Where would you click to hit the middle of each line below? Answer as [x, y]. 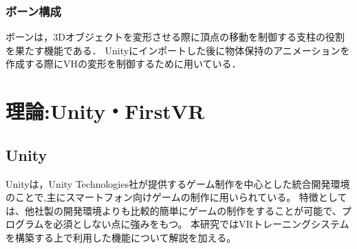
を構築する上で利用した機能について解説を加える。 [121, 237]
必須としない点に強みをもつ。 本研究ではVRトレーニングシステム [201, 224]
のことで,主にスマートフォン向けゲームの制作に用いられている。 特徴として [176, 197]
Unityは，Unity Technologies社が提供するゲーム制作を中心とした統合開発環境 [178, 183]
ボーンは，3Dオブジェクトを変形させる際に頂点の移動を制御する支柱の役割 [175, 37]
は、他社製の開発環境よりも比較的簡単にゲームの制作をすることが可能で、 [174, 210]
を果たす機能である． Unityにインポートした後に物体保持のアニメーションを [178, 50]
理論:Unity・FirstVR [105, 111]
